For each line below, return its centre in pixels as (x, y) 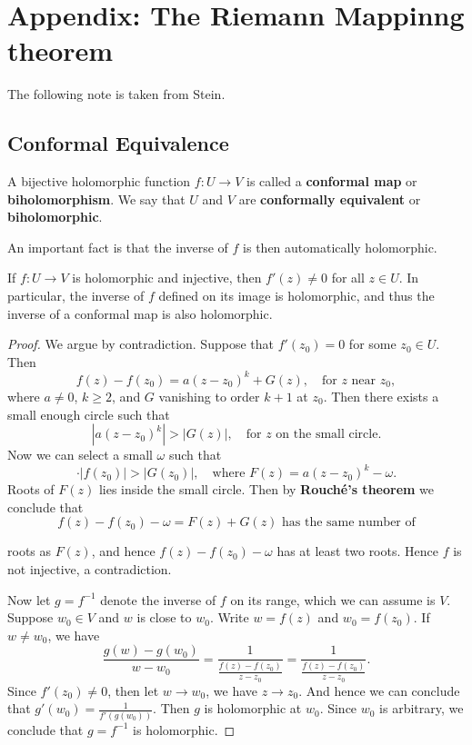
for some (372, 344)
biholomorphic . (55, 217)
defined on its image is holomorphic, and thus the (296, 296)
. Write (229, 617)
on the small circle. (329, 435)
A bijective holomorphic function (99, 181)
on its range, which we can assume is (333, 599)
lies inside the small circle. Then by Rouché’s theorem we (266, 489)
